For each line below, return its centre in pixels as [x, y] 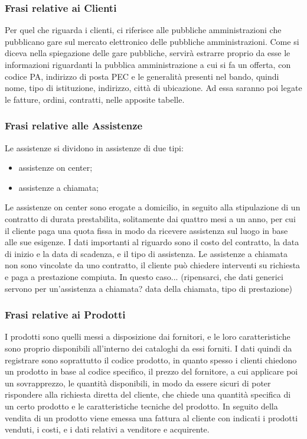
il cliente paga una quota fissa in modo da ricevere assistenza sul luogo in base [146, 230]
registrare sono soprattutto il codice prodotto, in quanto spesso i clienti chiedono [151, 360]
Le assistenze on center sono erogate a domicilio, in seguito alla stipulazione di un [153, 207]
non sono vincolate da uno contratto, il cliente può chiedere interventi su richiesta [153, 265]
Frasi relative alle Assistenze [74, 126]
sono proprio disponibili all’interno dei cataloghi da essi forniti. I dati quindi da [148, 348]
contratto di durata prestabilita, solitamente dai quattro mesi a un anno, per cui [150, 218]
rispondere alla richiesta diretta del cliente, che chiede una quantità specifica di [148, 394]
